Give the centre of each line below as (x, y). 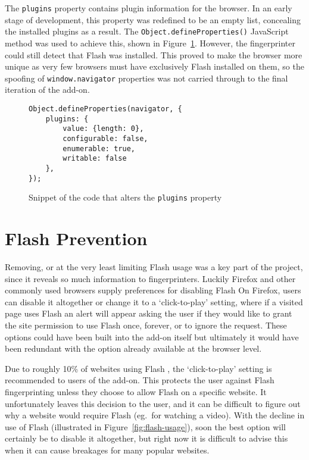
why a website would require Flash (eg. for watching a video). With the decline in (155, 415)
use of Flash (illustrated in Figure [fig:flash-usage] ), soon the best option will (146, 426)
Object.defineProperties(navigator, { (105, 109)
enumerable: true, (99, 148)
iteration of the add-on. (47, 90)
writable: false (95, 159)
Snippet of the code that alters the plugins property (125, 197)
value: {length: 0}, (103, 129)
